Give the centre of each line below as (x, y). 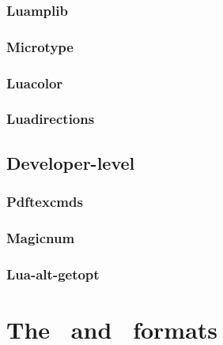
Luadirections (51, 119)
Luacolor (35, 82)
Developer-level (71, 162)
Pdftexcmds (45, 202)
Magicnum (41, 237)
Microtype (40, 46)
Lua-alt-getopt (53, 274)
